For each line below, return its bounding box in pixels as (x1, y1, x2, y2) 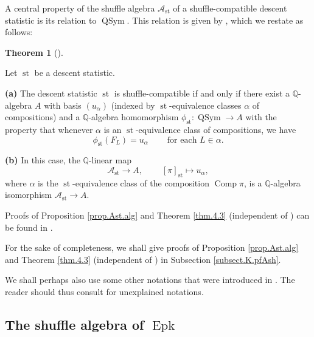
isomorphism (5, 188, 52, 201)
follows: (5, 26, 33, 38)
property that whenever (5, 123, 93, 135)
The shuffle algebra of (5, 315, 144, 333)
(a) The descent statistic (5, 86, 97, 99)
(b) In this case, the (5, 154, 80, 166)
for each (167, 135, 197, 145)
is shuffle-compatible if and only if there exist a (114, 86, 290, 99)
